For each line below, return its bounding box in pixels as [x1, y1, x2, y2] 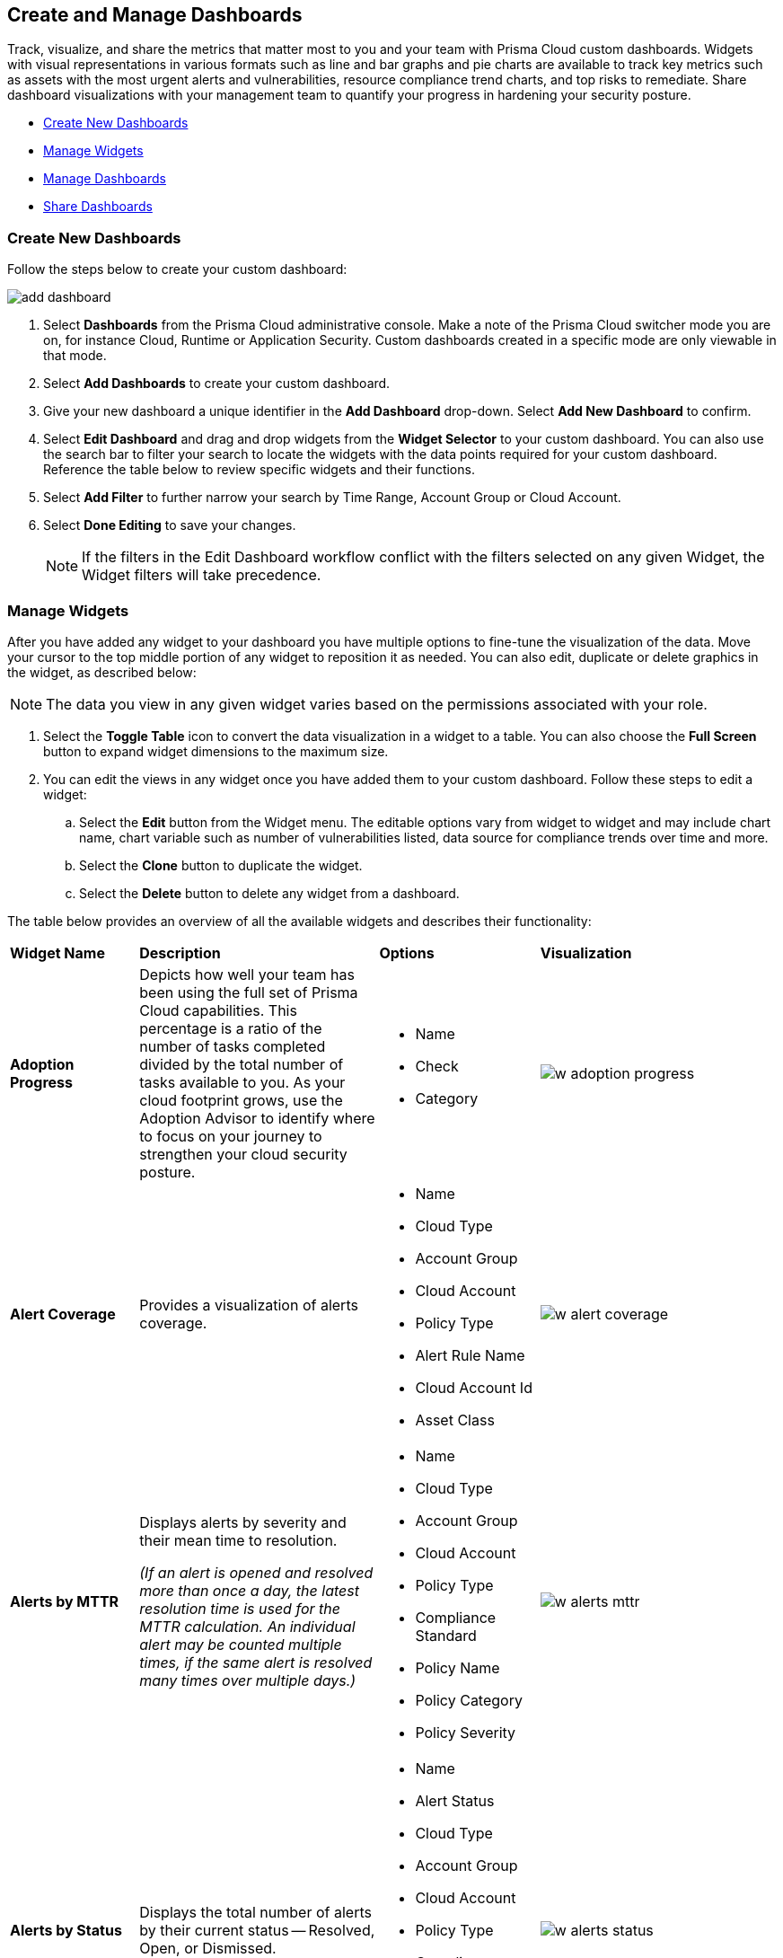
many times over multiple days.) [139, 1671, 356, 1689]
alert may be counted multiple [139, 1635, 342, 1654]
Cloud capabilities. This [139, 1001, 297, 1019]
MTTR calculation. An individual [139, 1617, 356, 1636]
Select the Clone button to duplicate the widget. [79, 857, 363, 873]
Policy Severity [415, 1723, 516, 1742]
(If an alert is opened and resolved [139, 1563, 374, 1582]
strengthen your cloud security [139, 1144, 348, 1163]
